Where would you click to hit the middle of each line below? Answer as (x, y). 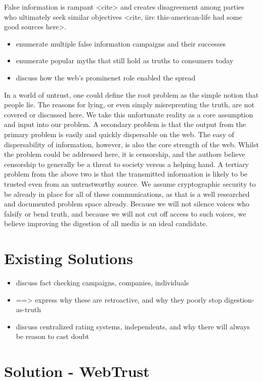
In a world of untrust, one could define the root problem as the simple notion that (131, 94)
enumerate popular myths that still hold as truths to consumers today (125, 60)
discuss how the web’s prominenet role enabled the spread (106, 77)
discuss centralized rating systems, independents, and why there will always (133, 326)
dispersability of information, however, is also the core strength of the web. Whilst (131, 144)
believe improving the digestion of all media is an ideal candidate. (106, 223)
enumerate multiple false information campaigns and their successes (121, 43)
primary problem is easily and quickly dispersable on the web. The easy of (119, 134)
